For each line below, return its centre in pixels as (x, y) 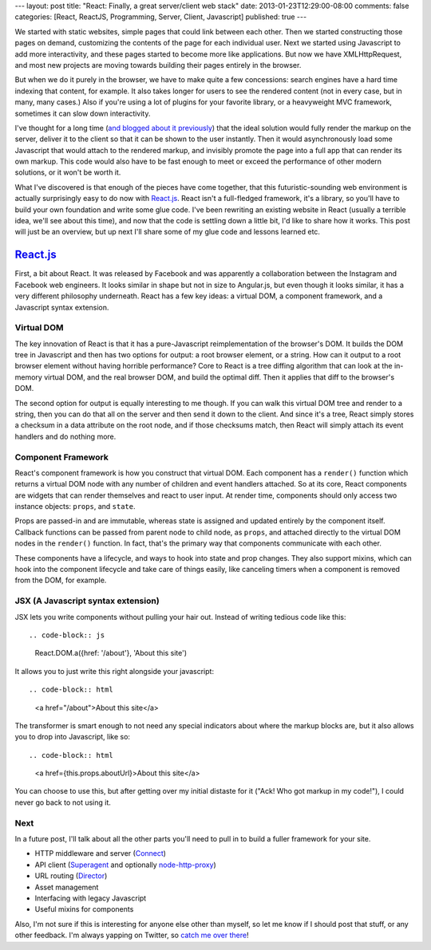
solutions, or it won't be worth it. (68, 172)
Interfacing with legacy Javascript (91, 898)
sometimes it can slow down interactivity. (83, 113)
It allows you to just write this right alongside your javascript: (115, 671)
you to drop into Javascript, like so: (73, 737)
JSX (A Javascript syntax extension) (87, 601)
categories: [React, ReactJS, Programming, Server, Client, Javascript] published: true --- (161, 17)
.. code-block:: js (67, 635)
